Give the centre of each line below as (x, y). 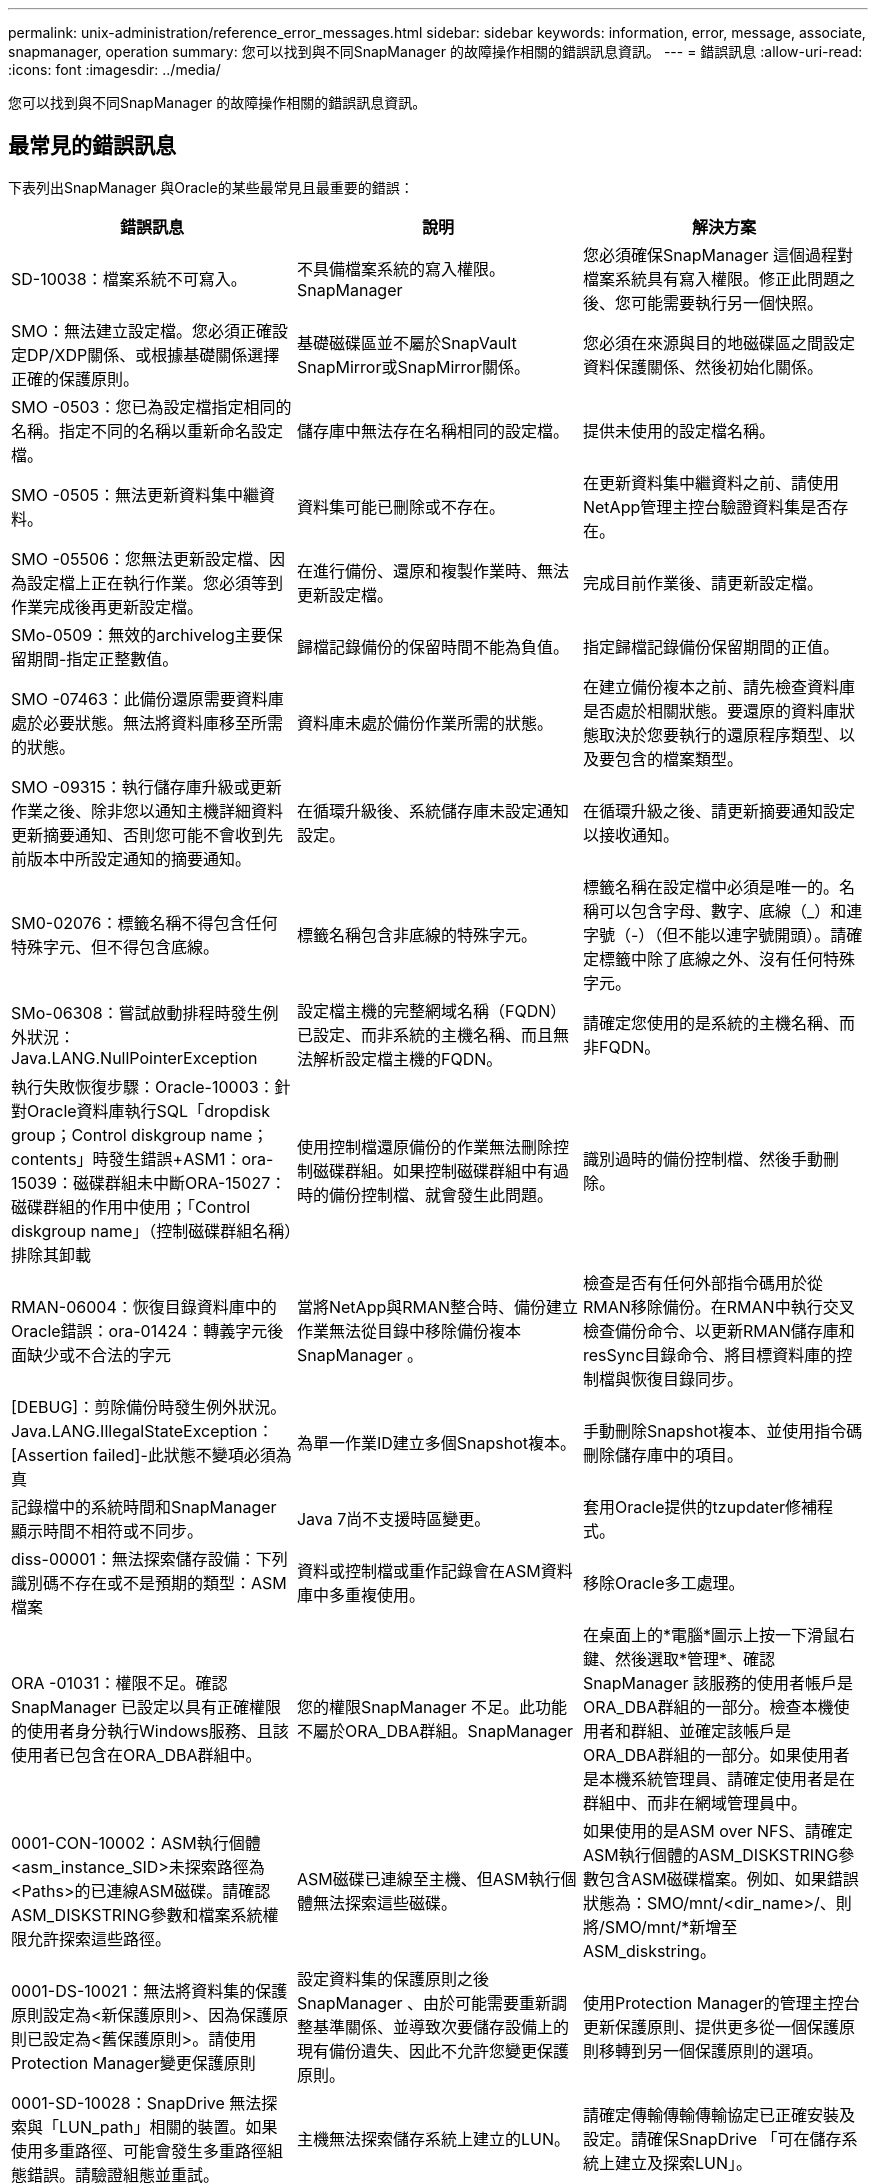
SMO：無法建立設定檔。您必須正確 (141, 330)
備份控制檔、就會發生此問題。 (440, 1194)
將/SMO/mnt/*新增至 (660, 1926)
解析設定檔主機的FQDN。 (407, 1058)
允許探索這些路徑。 (99, 1938)
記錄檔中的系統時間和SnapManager (144, 1506)
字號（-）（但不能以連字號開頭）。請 (714, 934)
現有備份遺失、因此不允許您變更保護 (432, 2050)
